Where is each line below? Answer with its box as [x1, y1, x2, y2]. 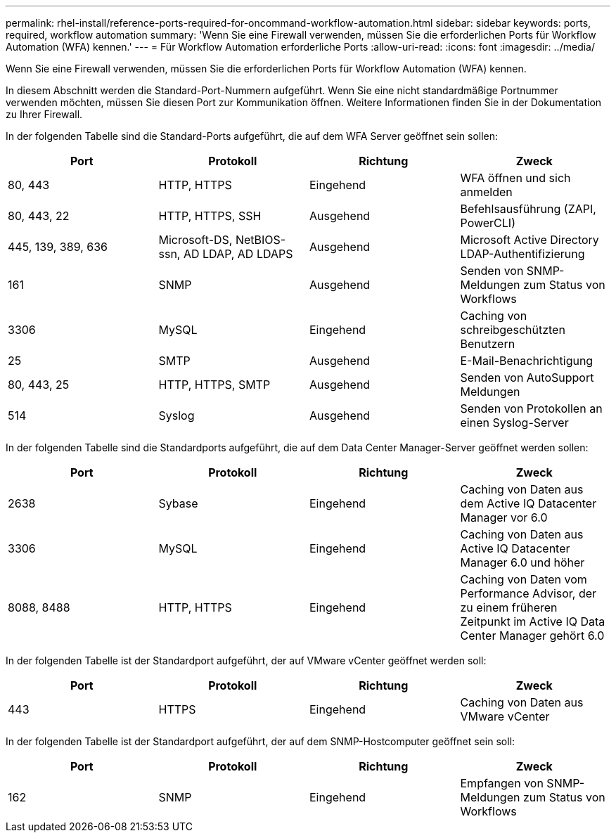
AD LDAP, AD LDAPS [183, 247, 293, 261]
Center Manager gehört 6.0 [460, 628, 605, 643]
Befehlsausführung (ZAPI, [460, 202, 596, 216]
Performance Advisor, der [460, 586, 597, 600]
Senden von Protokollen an [460, 401, 603, 415]
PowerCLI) [460, 216, 515, 230]
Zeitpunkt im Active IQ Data [460, 614, 605, 628]
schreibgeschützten [460, 323, 565, 337]
